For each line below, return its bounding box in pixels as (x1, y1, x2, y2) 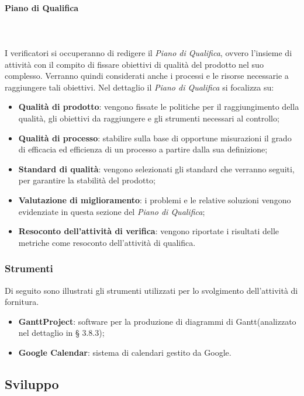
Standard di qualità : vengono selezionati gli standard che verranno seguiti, (18, 162, 295, 175)
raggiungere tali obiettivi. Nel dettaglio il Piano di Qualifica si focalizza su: (5, 81, 274, 93)
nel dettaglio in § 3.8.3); (18, 326, 105, 339)
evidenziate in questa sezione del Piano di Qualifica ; (18, 205, 205, 217)
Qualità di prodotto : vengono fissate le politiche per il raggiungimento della (18, 100, 299, 113)
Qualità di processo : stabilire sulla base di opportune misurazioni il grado (18, 131, 292, 144)
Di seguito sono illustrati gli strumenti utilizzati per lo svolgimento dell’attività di (5, 284, 298, 296)
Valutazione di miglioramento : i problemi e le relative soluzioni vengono (18, 193, 291, 206)
